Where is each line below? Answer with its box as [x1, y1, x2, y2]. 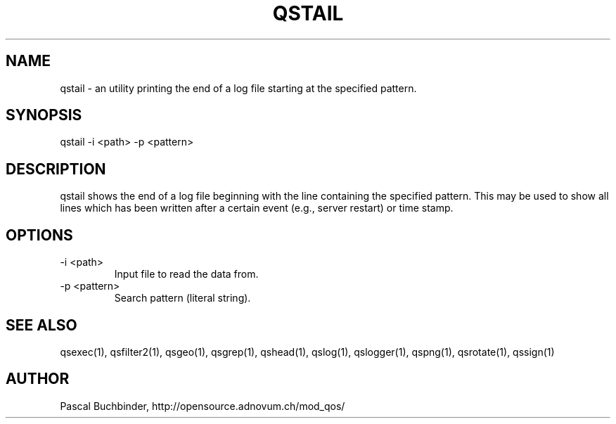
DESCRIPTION [6, 160, 106, 178]
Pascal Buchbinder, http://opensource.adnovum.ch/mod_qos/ [60, 399, 345, 412]
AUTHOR [6, 370, 70, 388]
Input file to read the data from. [114, 268, 259, 281]
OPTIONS [6, 226, 73, 244]
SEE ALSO [6, 316, 77, 334]
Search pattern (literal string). [114, 292, 251, 304]
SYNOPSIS [6, 106, 82, 124]
